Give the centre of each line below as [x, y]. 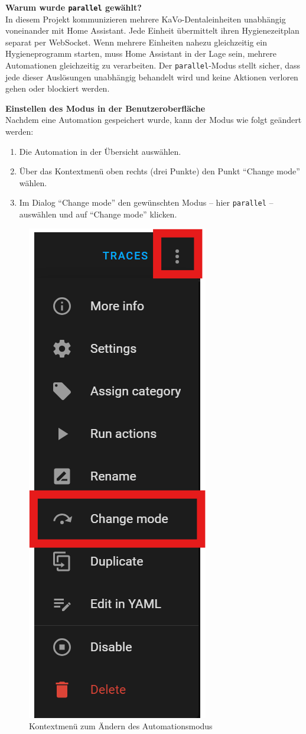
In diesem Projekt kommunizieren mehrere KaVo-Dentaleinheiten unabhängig [146, 19]
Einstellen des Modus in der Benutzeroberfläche [105, 108]
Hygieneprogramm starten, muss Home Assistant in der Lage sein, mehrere [141, 53]
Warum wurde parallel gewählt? [74, 7]
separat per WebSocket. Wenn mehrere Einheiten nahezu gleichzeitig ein [136, 42]
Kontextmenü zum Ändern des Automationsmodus [121, 726]
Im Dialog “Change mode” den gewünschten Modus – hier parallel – [146, 202]
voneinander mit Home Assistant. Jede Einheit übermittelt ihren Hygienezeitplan [152, 30]
